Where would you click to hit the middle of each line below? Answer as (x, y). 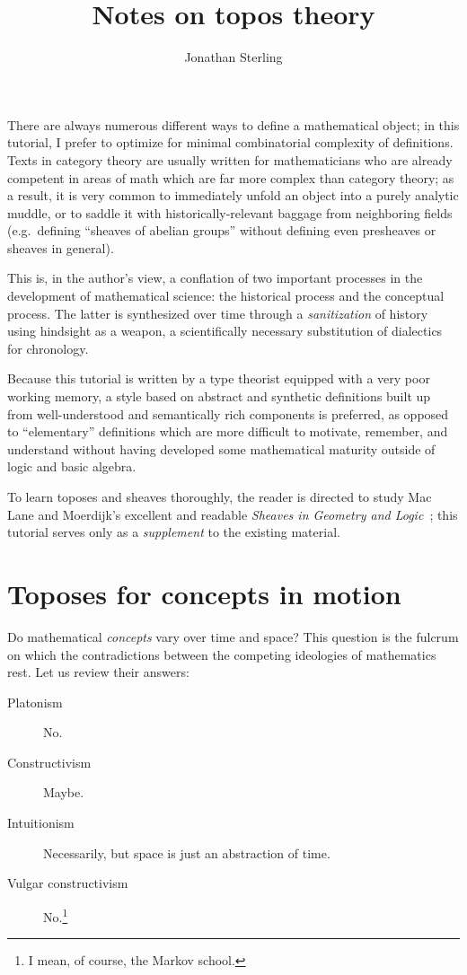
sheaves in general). (61, 247)
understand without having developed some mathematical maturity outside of (221, 448)
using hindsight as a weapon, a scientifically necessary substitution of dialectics (225, 331)
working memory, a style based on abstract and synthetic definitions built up (219, 396)
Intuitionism (41, 823)
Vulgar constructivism (68, 883)
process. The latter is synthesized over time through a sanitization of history (218, 313)
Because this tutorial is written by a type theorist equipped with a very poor (219, 378)
